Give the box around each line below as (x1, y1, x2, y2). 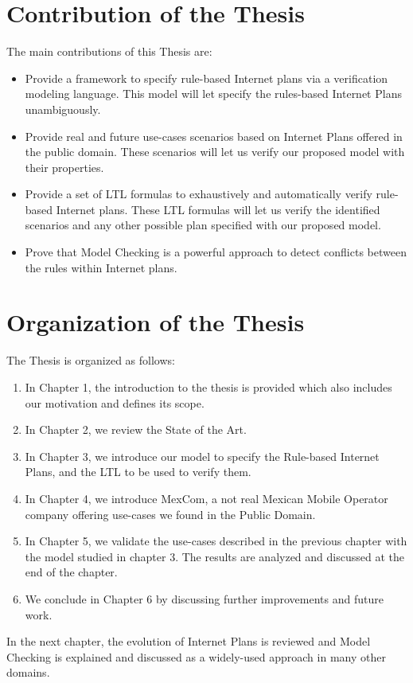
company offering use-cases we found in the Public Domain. (25, 505, 316, 522)
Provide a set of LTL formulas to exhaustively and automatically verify (25, 185, 372, 202)
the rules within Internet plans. (25, 259, 177, 275)
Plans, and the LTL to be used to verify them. (25, 463, 251, 480)
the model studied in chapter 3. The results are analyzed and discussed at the (25, 548, 404, 564)
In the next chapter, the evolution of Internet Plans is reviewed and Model (6, 633, 371, 650)
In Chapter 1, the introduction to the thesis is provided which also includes (25, 378, 392, 395)
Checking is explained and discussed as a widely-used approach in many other (6, 648, 386, 665)
